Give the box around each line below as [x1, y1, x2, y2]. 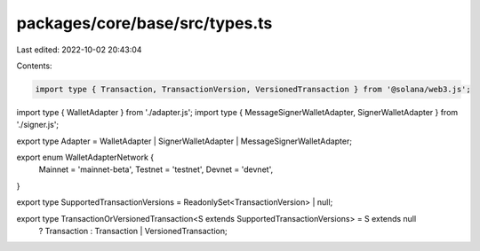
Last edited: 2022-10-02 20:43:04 [16, 44, 142, 55]
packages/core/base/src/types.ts [16, 13, 273, 33]
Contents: [16, 60, 52, 71]
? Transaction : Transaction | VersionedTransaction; [38, 226, 228, 237]
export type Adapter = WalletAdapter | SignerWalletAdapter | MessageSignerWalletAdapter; [16, 136, 353, 146]
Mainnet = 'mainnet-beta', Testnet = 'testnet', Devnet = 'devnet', [38, 164, 274, 175]
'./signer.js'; [16, 120, 60, 130]
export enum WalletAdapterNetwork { [16, 152, 155, 163]
